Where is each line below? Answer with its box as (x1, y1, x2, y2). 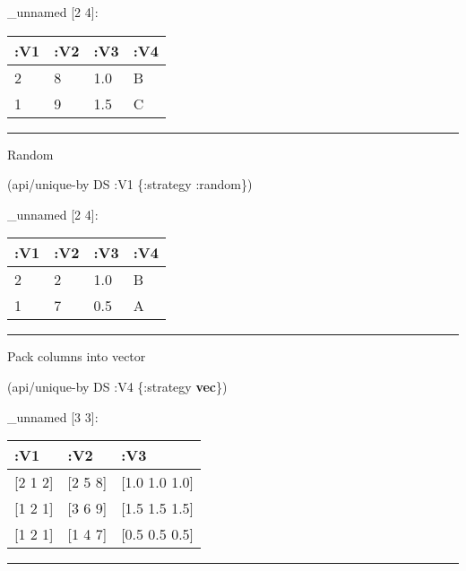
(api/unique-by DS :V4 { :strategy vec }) (7, 376, 228, 395)
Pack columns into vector (7, 347, 146, 366)
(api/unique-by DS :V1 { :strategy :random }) (7, 175, 253, 194)
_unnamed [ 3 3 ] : (7, 407, 99, 426)
